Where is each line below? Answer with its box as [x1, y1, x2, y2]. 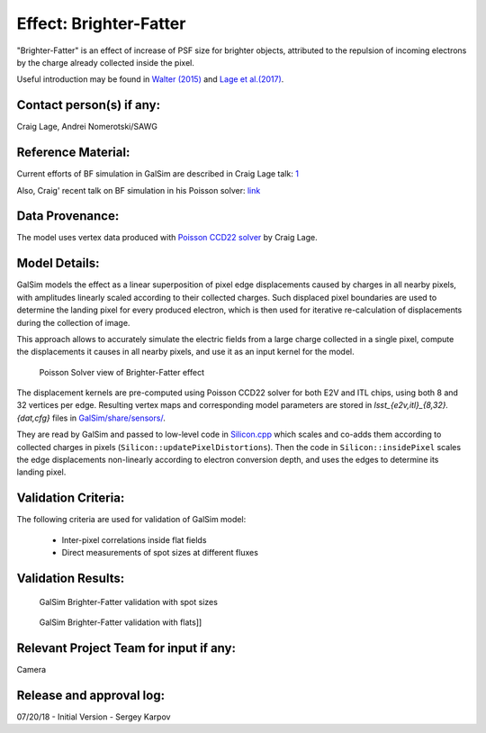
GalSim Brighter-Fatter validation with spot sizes [39, 596, 218, 607]
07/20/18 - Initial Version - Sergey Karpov [16, 711, 171, 722]
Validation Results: [16, 570, 125, 585]
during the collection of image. [16, 317, 130, 328]
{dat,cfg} [16, 412, 50, 423]
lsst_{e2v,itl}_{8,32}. [373, 400, 449, 411]
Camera [16, 664, 47, 674]
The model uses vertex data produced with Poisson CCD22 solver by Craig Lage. [16, 232, 319, 243]
